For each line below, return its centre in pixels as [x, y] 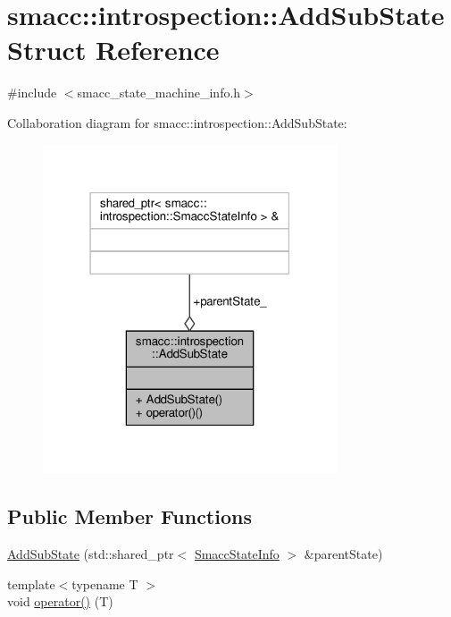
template [31, 583]
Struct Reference [113, 50]
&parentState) [343, 553]
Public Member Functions [129, 516]
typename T [105, 583]
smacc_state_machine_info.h [159, 93]
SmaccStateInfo [237, 553]
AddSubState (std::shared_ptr [91, 553]
